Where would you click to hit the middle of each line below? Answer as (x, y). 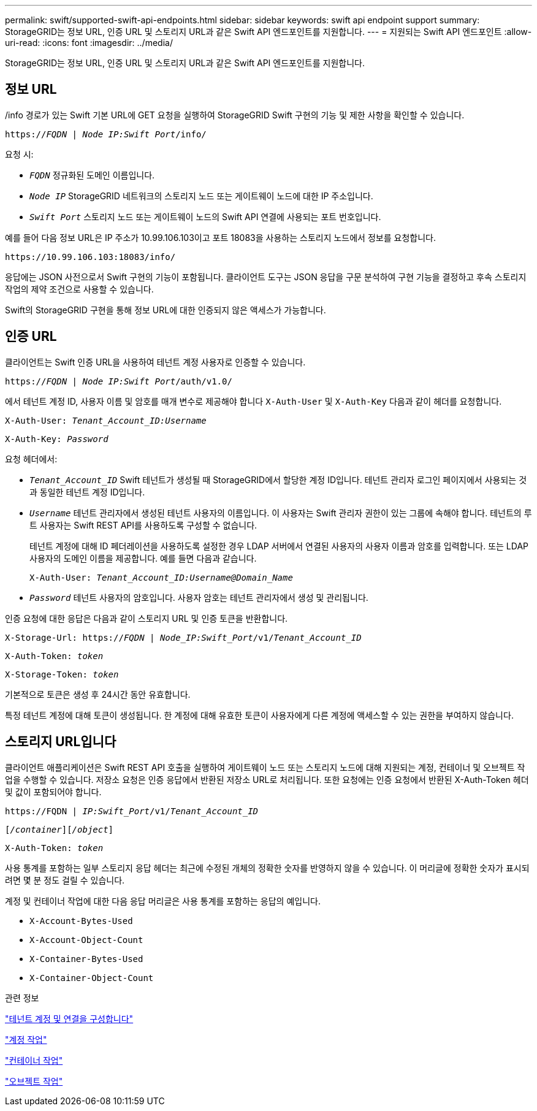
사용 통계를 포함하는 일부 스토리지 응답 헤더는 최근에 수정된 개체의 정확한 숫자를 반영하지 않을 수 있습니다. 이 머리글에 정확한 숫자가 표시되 (267, 868)
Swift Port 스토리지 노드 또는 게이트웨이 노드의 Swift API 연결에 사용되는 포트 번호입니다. (205, 216)
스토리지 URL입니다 (61, 742)
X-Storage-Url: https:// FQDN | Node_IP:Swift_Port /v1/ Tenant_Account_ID (183, 637)
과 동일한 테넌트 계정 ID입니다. (87, 492)
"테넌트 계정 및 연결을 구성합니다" (69, 1018)
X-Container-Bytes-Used (86, 959)
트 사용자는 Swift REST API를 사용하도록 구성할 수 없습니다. (143, 525)
